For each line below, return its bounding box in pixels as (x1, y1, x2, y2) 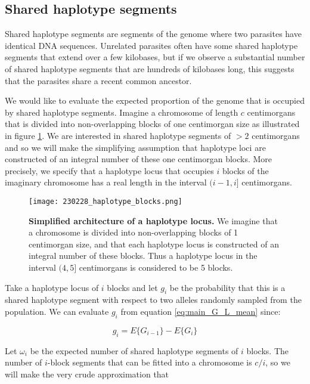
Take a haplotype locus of (5, 281, 99, 293)
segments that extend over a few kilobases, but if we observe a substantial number (5, 51, 305, 63)
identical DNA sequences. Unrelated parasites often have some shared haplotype (5, 39, 298, 51)
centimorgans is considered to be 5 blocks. (79, 261, 233, 273)
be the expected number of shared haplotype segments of (30, 344, 238, 357)
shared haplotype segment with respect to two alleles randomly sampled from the (5, 293, 302, 306)
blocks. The (246, 344, 289, 357)
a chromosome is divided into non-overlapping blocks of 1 (29, 226, 238, 239)
